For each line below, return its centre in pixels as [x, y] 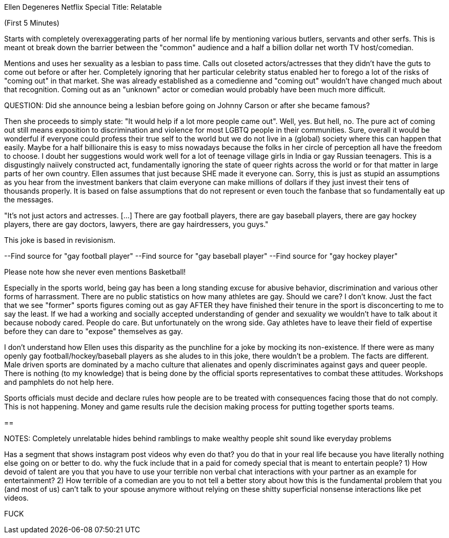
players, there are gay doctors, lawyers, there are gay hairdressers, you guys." [136, 224]
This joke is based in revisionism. [60, 240]
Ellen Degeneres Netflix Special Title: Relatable [83, 7]
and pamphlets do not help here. [59, 382]
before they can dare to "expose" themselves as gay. [94, 331]
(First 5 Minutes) [32, 23]
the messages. [29, 200]
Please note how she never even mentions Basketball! [95, 272]
